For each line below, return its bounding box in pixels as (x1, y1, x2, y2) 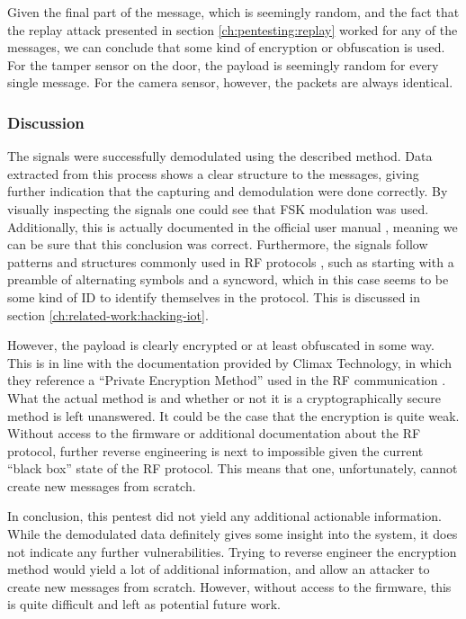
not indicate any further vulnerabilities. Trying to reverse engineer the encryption (7, 542, 457, 561)
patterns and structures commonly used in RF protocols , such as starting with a (7, 252, 454, 271)
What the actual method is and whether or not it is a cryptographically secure (7, 388, 441, 407)
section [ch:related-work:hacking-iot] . (7, 305, 209, 324)
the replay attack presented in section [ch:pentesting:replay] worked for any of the (7, 20, 458, 39)
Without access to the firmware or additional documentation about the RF (7, 424, 421, 443)
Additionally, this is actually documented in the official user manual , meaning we (7, 217, 458, 236)
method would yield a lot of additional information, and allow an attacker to (7, 560, 430, 579)
